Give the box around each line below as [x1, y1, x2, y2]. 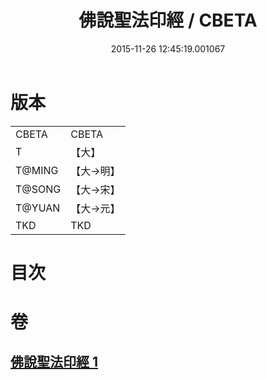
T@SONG [15, 182, 62, 196]
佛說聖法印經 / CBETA [78, 9, 258, 32]
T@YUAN [15, 201, 61, 215]
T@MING [15, 163, 59, 177]
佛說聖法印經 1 [10, 354, 99, 371]
